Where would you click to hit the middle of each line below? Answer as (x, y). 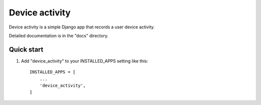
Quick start (26, 49)
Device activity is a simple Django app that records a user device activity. (82, 27)
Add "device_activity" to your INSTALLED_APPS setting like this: (85, 61)
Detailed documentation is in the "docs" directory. (59, 36)
